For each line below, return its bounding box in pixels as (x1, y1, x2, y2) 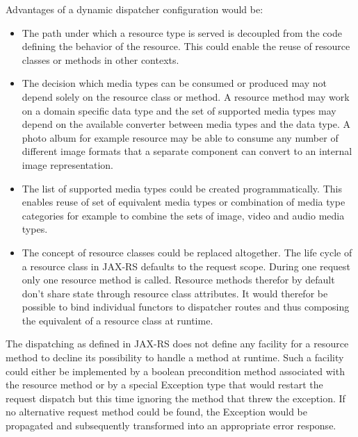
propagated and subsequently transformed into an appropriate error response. (6, 418, 336, 433)
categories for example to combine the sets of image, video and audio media (22, 208, 345, 222)
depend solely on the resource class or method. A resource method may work (22, 89, 350, 104)
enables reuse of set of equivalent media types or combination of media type (22, 195, 345, 209)
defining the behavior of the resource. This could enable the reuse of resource (22, 39, 350, 53)
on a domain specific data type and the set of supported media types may (22, 103, 336, 117)
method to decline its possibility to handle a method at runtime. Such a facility (6, 350, 344, 365)
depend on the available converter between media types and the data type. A (22, 117, 351, 131)
